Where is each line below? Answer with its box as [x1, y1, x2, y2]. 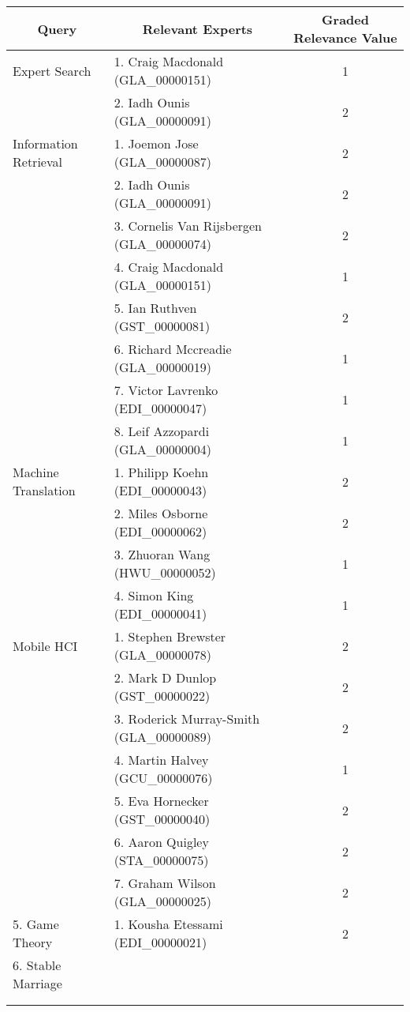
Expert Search [13, 61, 91, 80]
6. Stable [13, 956, 61, 974]
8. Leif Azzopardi [114, 422, 210, 440]
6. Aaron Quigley [114, 833, 209, 851]
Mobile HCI [13, 636, 78, 655]
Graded [322, 10, 369, 28]
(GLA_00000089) [114, 728, 211, 746]
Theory [13, 933, 53, 951]
